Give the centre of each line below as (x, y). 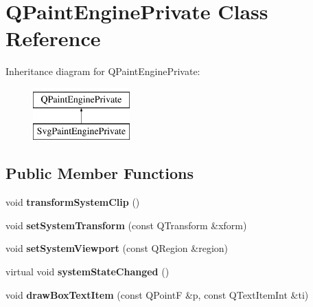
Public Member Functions (100, 173)
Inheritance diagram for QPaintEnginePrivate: (103, 71)
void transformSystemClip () (73, 202)
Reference (53, 38)
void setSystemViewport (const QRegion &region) (117, 248)
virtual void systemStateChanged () (88, 272)
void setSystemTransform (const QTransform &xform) (126, 225)
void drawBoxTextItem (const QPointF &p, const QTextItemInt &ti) (157, 294)
